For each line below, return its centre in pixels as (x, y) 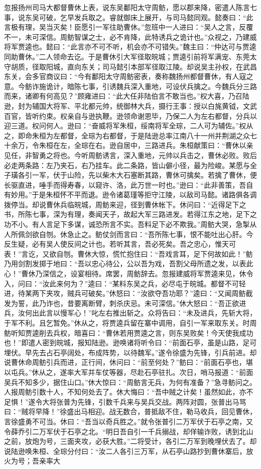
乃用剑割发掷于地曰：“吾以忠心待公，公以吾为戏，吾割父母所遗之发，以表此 (129, 263)
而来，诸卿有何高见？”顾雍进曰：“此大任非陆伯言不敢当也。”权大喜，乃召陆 (127, 96)
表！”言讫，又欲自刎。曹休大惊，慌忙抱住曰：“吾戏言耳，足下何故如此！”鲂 (128, 253)
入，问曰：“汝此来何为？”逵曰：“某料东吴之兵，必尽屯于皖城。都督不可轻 (125, 283)
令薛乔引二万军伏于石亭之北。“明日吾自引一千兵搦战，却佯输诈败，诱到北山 (129, 431)
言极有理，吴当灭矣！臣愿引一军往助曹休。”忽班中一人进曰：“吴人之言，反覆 (129, 27)
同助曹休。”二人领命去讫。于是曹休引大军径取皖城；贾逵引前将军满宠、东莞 (127, 56)
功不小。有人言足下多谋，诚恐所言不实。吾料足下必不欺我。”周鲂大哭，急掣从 (130, 224)
